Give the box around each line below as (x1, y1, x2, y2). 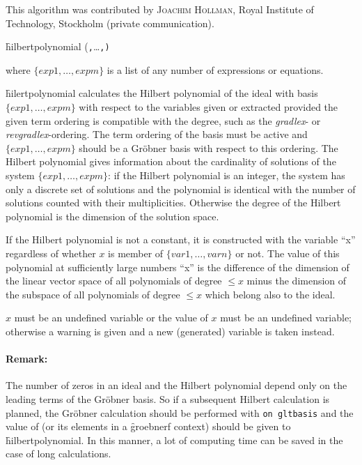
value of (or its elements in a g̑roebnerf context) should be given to (6, 419, 291, 434)
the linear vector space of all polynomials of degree (6, 273, 222, 288)
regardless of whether (6, 245, 96, 260)
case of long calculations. (6, 446, 111, 461)
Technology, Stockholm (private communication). (6, 15, 214, 30)
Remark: (6, 351, 48, 366)
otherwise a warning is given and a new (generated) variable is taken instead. (6, 323, 335, 338)
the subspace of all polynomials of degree (6, 287, 180, 301)
